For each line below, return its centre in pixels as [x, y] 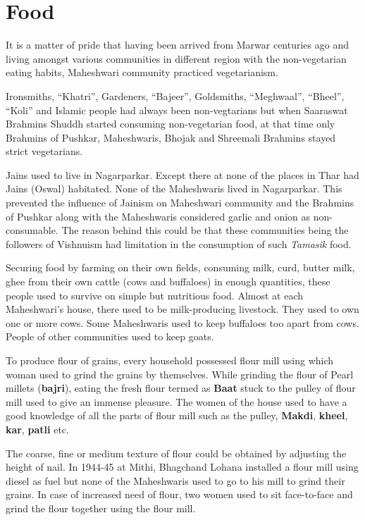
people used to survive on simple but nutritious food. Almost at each [155, 295]
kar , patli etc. [37, 429]
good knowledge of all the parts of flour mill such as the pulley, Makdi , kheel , [177, 415]
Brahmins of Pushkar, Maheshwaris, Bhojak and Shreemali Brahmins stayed [171, 137]
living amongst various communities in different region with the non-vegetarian [176, 58]
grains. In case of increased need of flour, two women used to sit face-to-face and [179, 494]
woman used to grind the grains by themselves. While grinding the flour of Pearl [180, 374]
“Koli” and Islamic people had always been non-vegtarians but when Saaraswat [177, 110]
